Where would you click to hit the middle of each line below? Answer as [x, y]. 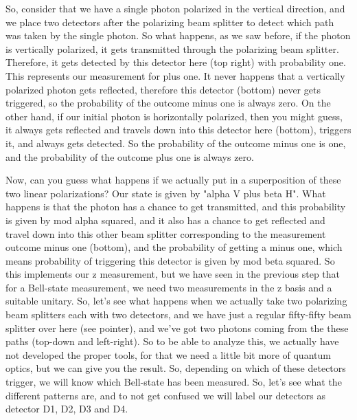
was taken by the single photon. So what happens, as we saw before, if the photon [178, 35]
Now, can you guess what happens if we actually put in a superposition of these [173, 180]
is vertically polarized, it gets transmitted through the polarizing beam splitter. [172, 48]
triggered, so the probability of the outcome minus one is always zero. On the [168, 103]
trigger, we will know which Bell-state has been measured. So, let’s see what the [174, 382]
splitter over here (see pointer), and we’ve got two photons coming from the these [177, 328]
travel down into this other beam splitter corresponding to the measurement [166, 233]
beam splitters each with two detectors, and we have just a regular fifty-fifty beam [178, 314]
